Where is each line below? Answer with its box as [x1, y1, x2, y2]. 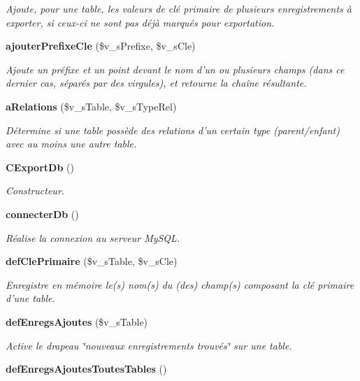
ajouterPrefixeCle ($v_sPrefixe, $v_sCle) [6, 38, 196, 53]
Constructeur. [6, 183, 65, 198]
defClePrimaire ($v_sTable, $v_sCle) [6, 254, 178, 268]
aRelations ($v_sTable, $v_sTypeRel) [6, 99, 177, 113]
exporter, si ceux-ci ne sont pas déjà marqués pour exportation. [6, 15, 275, 29]
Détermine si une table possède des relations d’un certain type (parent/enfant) [6, 122, 340, 137]
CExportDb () [6, 159, 74, 174]
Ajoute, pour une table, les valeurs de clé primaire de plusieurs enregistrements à [6, 1, 352, 15]
